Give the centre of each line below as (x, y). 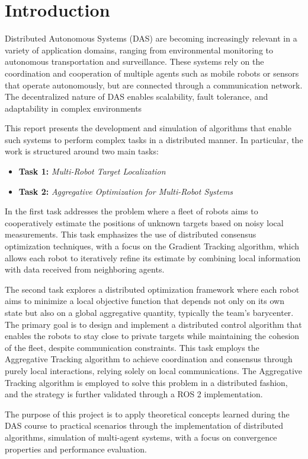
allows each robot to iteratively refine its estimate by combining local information (153, 257)
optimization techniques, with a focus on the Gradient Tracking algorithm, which (152, 246)
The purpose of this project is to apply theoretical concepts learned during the (147, 414)
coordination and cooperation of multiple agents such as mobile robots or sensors (152, 73)
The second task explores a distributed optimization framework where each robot (152, 289)
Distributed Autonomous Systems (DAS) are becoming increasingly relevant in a (151, 38)
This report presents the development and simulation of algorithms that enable (148, 128)
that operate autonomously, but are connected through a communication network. (154, 85)
